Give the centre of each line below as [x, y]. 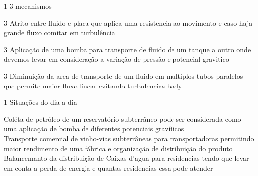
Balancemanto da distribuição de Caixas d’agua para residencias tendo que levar [127, 158]
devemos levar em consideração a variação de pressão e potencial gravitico [117, 59]
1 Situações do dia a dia [41, 102]
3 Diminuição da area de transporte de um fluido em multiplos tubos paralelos [124, 75]
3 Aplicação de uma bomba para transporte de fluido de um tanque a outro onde [128, 49]
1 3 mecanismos [28, 6]
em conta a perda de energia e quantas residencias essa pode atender [109, 167]
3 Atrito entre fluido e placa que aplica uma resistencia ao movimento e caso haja [128, 23]
